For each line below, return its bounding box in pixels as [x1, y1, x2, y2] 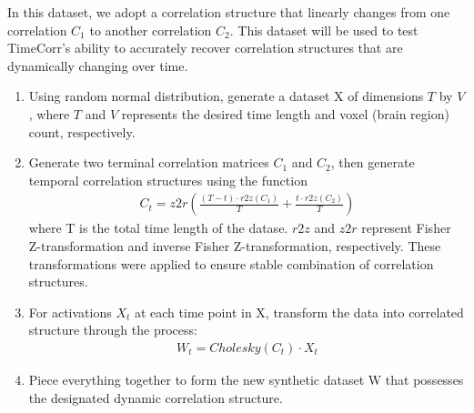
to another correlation [89, 20, 212, 39]
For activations [28, 302, 112, 321]
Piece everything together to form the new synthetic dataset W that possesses [28, 369, 464, 388]
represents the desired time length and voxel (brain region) [121, 104, 449, 123]
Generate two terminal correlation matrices [28, 153, 269, 172]
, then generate [330, 153, 415, 172]
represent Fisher [361, 218, 451, 237]
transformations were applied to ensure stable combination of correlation [28, 254, 434, 273]
